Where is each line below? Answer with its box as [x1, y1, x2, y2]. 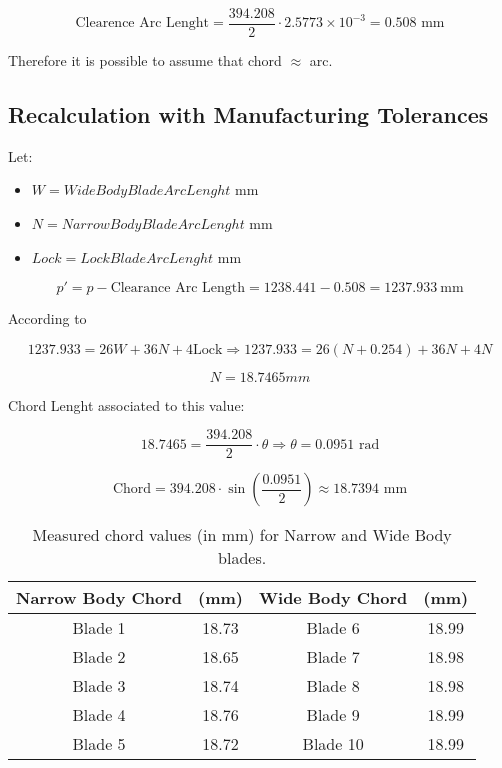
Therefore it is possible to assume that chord [8, 50, 282, 71]
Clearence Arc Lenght [75, 16, 210, 31]
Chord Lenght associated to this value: [8, 394, 245, 415]
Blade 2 [72, 645, 126, 669]
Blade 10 [302, 732, 364, 756]
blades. [218, 546, 267, 570]
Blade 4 [72, 703, 126, 727]
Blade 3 [72, 674, 126, 698]
